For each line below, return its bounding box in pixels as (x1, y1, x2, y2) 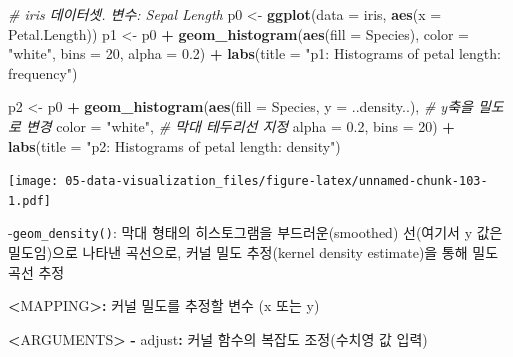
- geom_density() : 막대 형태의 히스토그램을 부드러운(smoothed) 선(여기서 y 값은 (8, 222, 503, 243)
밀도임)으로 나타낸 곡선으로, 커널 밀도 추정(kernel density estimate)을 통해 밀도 (8, 242, 499, 263)
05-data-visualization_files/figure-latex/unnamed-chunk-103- (65, 174, 488, 189)
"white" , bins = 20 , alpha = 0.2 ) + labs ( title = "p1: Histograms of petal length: (8, 43, 501, 64)
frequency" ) (8, 62, 78, 83)
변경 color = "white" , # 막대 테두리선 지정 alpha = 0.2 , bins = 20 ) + (25, 115, 455, 136)
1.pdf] (8, 193, 51, 208)
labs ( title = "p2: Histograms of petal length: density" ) (8, 135, 341, 156)
